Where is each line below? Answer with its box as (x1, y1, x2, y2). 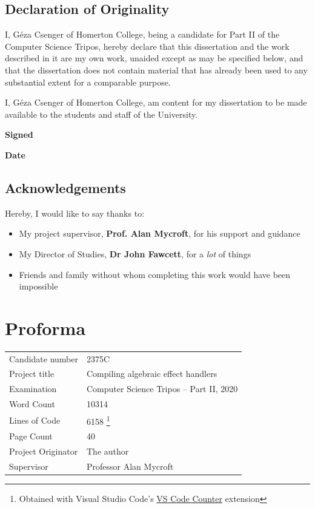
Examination (9, 382, 57, 395)
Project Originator (9, 445, 78, 458)
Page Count (9, 430, 53, 442)
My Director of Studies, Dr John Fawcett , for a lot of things (19, 247, 251, 260)
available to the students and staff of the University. (5, 107, 198, 120)
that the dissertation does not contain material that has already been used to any (5, 63, 308, 76)
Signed (5, 128, 33, 141)
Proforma (5, 315, 86, 340)
